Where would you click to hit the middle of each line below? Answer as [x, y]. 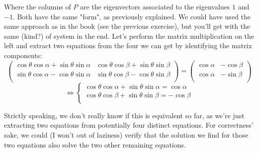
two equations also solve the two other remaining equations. [95, 144]
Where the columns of [38, 6]
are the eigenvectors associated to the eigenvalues [155, 6]
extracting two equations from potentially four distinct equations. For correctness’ [129, 125]
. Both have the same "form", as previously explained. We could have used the [131, 16]
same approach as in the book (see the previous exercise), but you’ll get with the [127, 26]
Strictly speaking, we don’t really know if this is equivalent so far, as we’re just [124, 115]
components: [23, 55]
